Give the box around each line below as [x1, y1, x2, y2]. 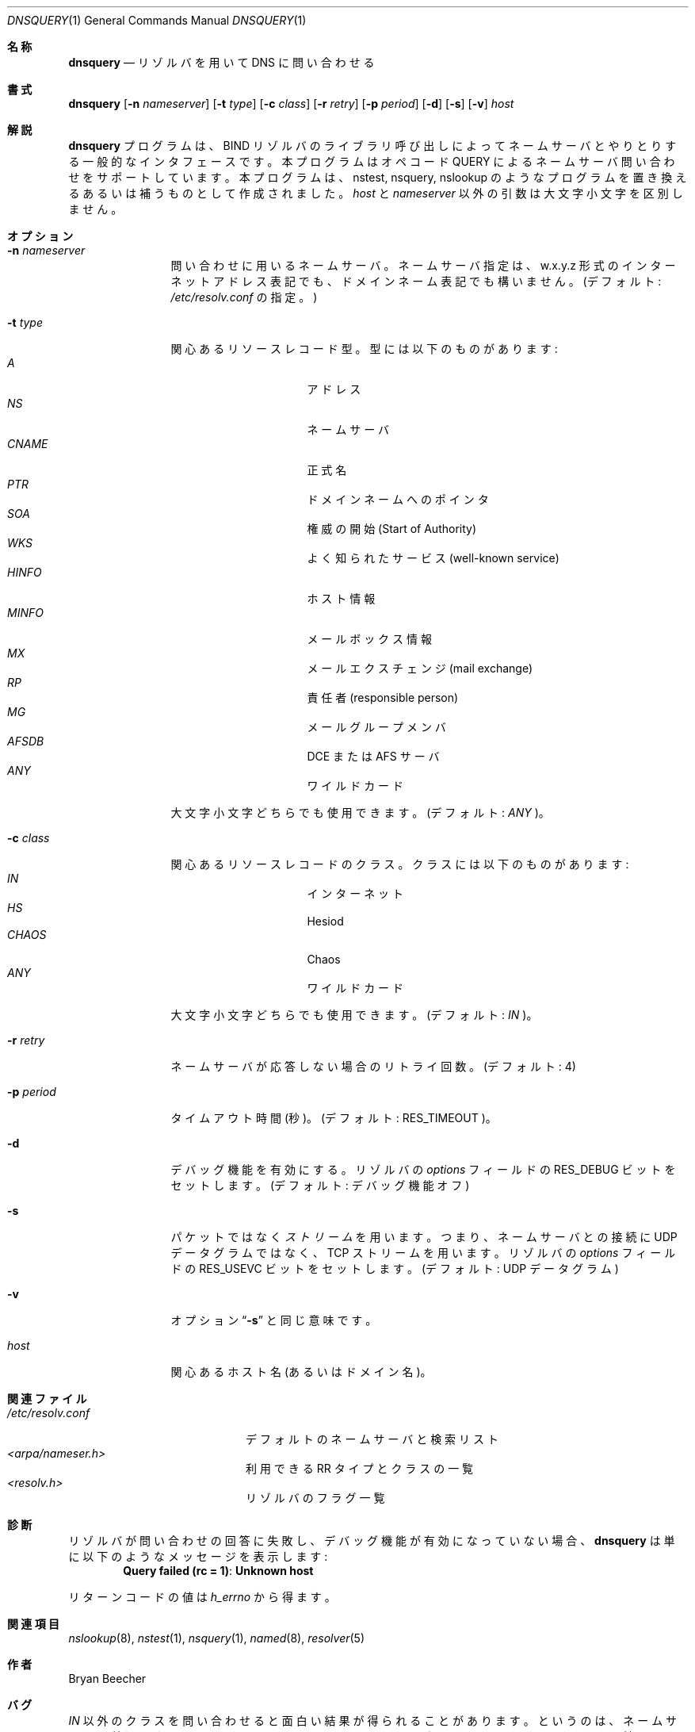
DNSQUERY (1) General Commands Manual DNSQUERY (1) [7, 13, 307, 27]
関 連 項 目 [7, 1617, 59, 1630]
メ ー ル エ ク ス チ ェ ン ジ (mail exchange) [307, 661, 533, 675]
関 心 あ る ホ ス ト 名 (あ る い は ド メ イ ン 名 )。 [170, 1365, 432, 1378]
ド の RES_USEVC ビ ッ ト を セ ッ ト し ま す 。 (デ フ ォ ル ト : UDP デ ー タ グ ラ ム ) [170, 1262, 619, 1275]
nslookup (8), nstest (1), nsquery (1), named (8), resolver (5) [68, 1631, 365, 1645]
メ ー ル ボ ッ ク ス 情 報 [307, 632, 432, 646]
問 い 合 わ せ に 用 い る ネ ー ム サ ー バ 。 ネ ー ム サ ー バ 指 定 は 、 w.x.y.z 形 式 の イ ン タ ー [170, 259, 676, 272]
